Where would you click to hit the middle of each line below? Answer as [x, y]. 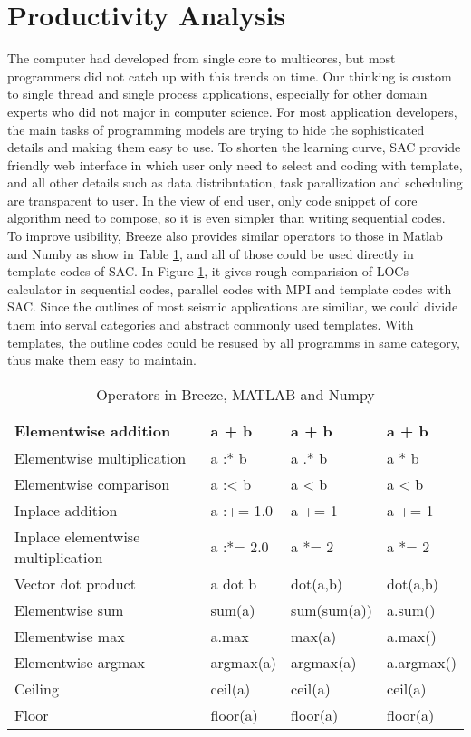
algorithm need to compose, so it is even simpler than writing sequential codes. [226, 218]
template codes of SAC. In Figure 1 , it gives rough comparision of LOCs [208, 271]
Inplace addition [66, 510]
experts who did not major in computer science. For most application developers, [232, 111]
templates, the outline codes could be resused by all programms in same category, [234, 342]
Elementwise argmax [80, 662]
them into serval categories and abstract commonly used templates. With [211, 325]
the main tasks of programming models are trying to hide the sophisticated [216, 129]
